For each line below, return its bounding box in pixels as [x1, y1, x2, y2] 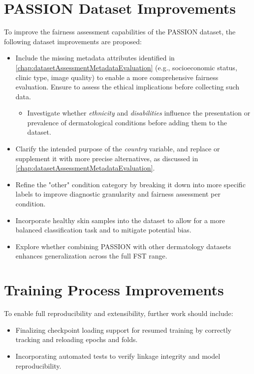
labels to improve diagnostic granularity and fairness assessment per [15, 189, 221, 199]
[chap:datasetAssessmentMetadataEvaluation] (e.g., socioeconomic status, [15, 62, 237, 72]
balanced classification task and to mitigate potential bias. [15, 225, 191, 235]
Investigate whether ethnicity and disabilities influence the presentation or [27, 108, 251, 118]
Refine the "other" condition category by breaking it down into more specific [15, 179, 246, 189]
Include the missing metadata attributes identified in [15, 53, 175, 63]
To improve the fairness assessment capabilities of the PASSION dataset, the [4, 27, 236, 37]
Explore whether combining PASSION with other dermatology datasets [15, 241, 231, 251]
